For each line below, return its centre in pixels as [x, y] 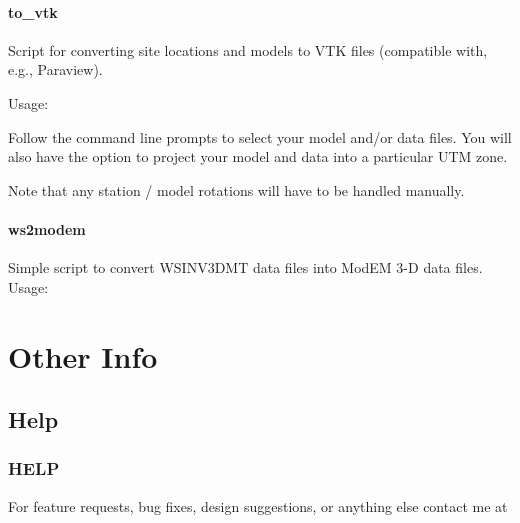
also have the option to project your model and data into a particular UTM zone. [258, 156]
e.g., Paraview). [55, 69]
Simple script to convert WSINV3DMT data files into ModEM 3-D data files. [245, 267]
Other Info [83, 355]
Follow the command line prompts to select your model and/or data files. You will [260, 136]
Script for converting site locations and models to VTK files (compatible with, [248, 49]
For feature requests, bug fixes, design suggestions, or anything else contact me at [258, 505]
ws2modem [47, 228]
